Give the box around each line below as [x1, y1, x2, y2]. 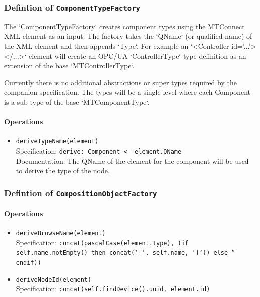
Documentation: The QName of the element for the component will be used [16, 155, 249, 166]
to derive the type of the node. [16, 165, 110, 176]
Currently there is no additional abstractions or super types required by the [4, 77, 237, 87]
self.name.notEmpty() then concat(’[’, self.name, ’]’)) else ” [16, 249, 235, 257]
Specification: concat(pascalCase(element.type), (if [16, 237, 189, 247]
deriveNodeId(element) [16, 276, 92, 283]
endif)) [16, 259, 41, 266]
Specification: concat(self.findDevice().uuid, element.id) [16, 283, 210, 294]
